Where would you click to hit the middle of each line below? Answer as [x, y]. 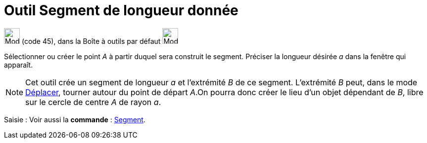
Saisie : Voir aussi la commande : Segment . [75, 119]
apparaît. [19, 65]
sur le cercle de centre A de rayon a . [93, 102]
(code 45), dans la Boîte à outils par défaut [91, 41]
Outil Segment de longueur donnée [121, 10]
